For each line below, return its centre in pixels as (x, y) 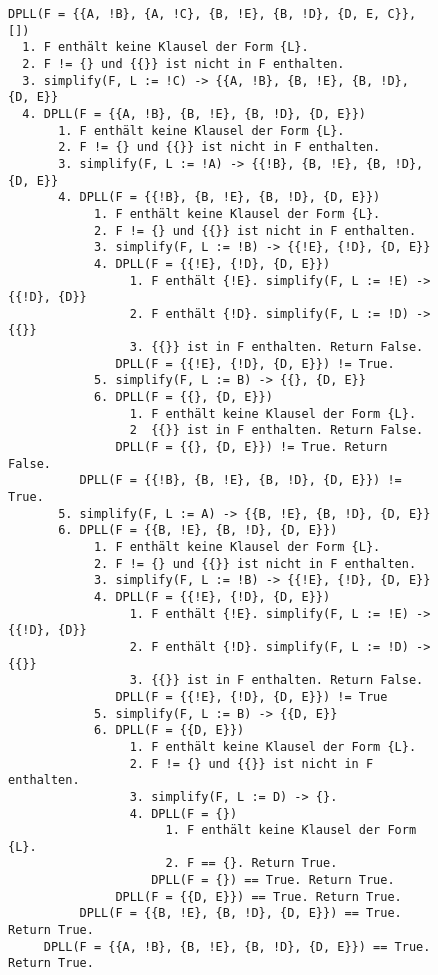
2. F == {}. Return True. (251, 863)
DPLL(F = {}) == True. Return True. (273, 880)
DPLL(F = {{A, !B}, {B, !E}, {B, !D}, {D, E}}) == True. (237, 946)
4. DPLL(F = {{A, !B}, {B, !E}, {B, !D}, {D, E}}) (194, 113)
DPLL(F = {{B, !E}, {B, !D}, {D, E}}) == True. (240, 913)
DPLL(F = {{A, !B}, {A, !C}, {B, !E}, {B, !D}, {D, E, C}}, (212, 14)
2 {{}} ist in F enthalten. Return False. (276, 430)
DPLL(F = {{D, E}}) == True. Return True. (258, 896)
